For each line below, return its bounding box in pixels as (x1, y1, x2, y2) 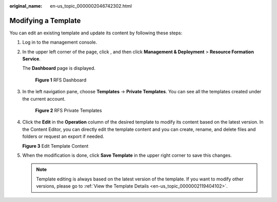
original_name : (9, 3, 43, 9)
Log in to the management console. (22, 39, 97, 46)
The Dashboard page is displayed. (22, 65, 96, 71)
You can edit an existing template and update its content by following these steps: (9, 30, 183, 36)
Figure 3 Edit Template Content (22, 143, 89, 149)
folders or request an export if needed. (22, 133, 105, 139)
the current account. (22, 95, 66, 102)
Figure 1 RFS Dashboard (35, 77, 87, 83)
